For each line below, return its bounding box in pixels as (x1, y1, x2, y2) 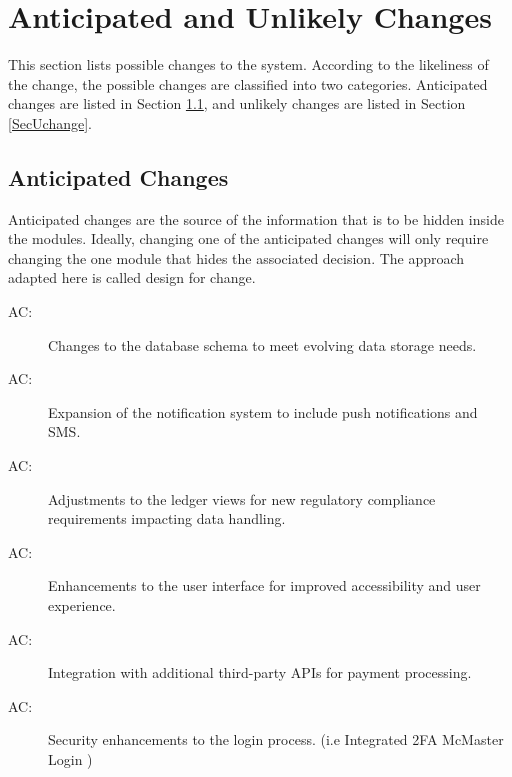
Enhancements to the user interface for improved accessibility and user (48, 575, 481, 596)
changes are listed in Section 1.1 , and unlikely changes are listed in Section (8, 93, 466, 114)
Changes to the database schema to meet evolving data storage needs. (48, 334, 477, 355)
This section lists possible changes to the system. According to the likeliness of (8, 54, 489, 75)
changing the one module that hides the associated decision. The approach (8, 247, 465, 268)
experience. (48, 595, 116, 616)
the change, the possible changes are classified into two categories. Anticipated (8, 73, 488, 94)
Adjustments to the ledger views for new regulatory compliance (48, 488, 436, 509)
